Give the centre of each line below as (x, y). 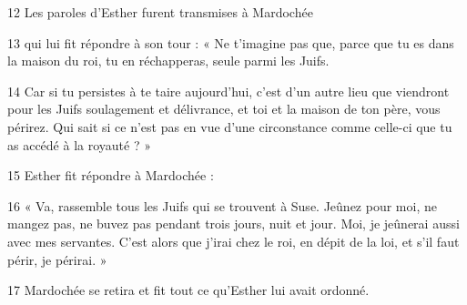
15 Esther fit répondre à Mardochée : (111, 175)
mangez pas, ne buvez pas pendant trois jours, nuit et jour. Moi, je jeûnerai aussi (233, 224)
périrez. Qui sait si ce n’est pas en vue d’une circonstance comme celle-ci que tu (230, 126)
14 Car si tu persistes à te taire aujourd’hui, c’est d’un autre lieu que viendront (228, 91)
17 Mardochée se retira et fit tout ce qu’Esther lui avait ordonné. (188, 290)
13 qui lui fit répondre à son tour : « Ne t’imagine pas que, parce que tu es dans (231, 42)
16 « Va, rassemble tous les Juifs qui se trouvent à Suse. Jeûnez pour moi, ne (222, 205)
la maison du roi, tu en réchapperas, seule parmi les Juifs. (168, 61)
